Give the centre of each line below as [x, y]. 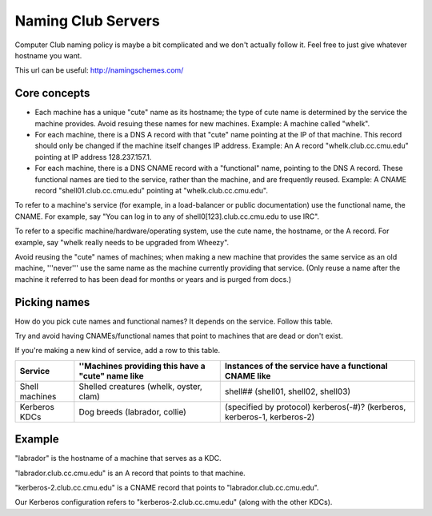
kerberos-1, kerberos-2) [270, 417]
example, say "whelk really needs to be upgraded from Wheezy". [122, 242]
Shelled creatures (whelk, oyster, [141, 386]
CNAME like [248, 375]
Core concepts [52, 93]
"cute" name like [111, 375]
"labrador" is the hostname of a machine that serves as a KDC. [118, 458]
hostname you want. [48, 55]
